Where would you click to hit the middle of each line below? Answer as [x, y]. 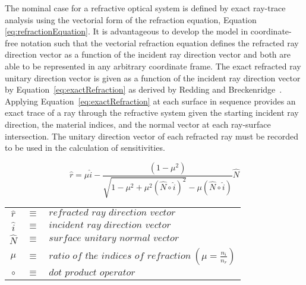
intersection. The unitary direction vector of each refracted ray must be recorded [152, 136]
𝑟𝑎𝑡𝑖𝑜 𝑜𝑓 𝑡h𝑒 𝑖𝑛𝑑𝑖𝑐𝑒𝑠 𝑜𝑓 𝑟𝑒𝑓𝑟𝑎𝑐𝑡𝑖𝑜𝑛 [120, 256]
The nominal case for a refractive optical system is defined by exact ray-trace [145, 8]
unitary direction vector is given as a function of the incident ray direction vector [153, 77]
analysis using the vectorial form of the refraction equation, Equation [131, 19]
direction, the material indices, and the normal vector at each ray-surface [138, 124]
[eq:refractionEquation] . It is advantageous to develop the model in [127, 31]
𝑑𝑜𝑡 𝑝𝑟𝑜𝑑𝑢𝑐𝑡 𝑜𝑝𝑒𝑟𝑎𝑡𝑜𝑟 [92, 273]
